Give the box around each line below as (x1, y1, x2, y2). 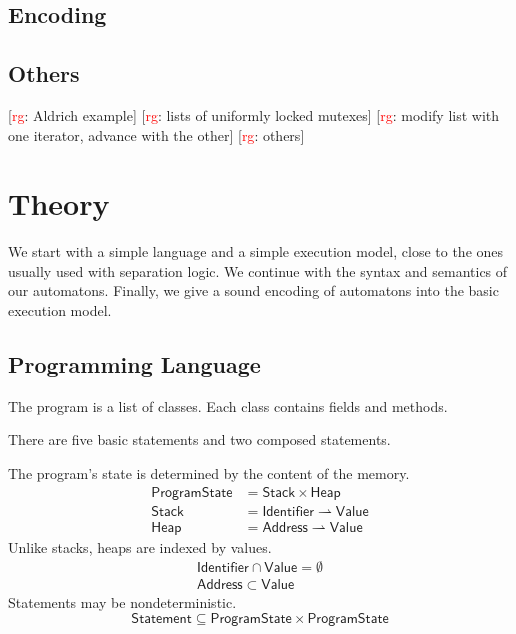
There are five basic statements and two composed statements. (8, 429, 391, 450)
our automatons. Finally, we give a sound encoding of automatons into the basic (8, 280, 499, 301)
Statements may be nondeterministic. (8, 592, 237, 613)
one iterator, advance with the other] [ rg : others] (8, 124, 305, 145)
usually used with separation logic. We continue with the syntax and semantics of (8, 260, 508, 281)
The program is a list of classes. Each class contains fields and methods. (8, 395, 448, 416)
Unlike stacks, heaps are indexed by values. (8, 536, 272, 557)
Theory (8, 183, 110, 224)
